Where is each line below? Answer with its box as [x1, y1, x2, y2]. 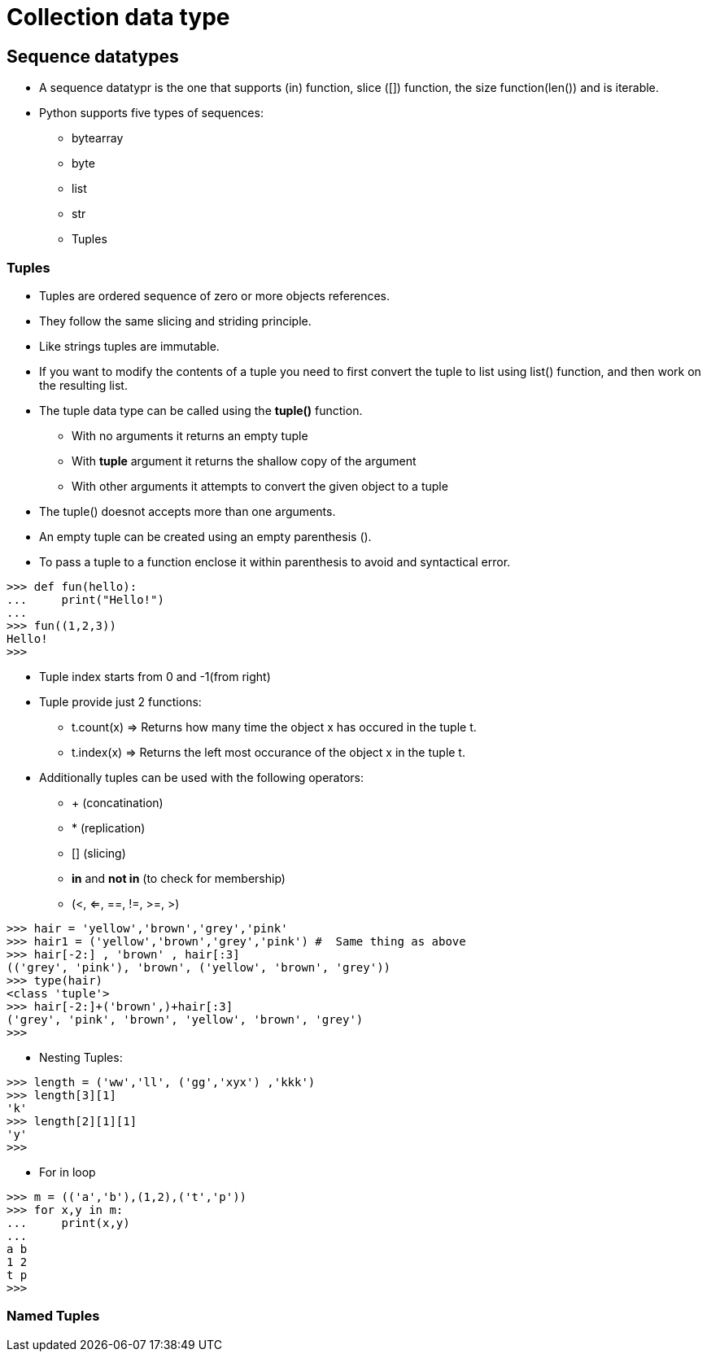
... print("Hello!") [7, 592, 164, 606]
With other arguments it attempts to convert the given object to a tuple [72, 478, 448, 493]
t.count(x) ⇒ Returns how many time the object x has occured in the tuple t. [72, 719, 477, 734]
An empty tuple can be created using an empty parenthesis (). [39, 529, 372, 544]
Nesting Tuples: [39, 1050, 123, 1064]
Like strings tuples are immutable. [39, 338, 220, 353]
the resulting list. [39, 378, 128, 392]
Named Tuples [7, 1308, 100, 1325]
